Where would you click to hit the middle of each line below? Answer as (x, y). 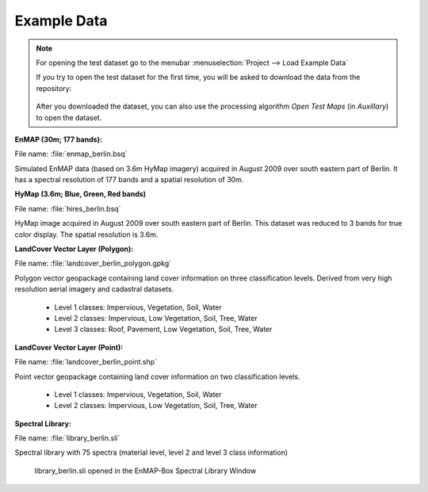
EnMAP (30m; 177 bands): (59, 139)
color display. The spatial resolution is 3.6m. (86, 235)
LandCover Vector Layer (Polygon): (74, 249)
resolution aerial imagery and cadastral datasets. (94, 289)
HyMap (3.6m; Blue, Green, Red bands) (80, 194)
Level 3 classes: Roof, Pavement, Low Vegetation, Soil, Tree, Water (163, 330)
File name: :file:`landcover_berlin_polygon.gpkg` (93, 263)
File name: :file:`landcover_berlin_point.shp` (86, 362)
